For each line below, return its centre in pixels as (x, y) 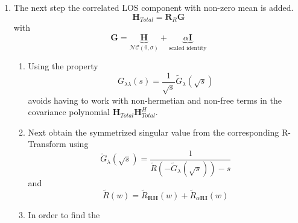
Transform (47, 144)
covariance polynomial (69, 112)
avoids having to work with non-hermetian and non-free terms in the (155, 100)
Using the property (63, 66)
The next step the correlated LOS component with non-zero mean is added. (154, 7)
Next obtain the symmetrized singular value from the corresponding (154, 132)
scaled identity (188, 48)
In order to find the (64, 215)
